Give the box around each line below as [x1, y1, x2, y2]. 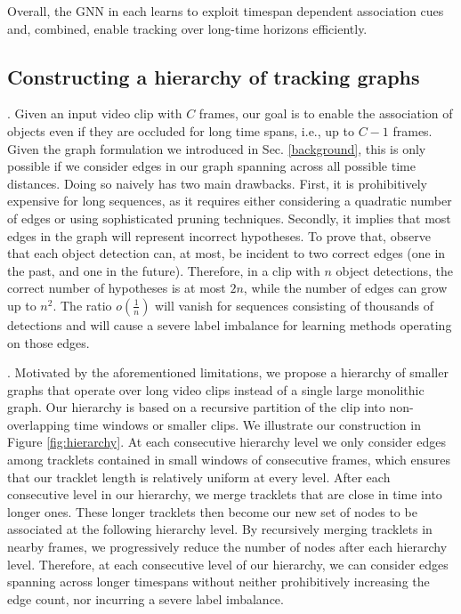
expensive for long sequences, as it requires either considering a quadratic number [7, 191, 452, 210]
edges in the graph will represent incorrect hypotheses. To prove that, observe [7, 226, 431, 245]
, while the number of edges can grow [243, 279, 448, 297]
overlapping [7, 415, 70, 433]
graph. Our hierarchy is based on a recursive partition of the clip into [7, 398, 385, 416]
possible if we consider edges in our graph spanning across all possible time [7, 157, 416, 175]
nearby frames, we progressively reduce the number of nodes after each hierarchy [7, 537, 448, 556]
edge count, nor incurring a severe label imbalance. [7, 589, 284, 608]
